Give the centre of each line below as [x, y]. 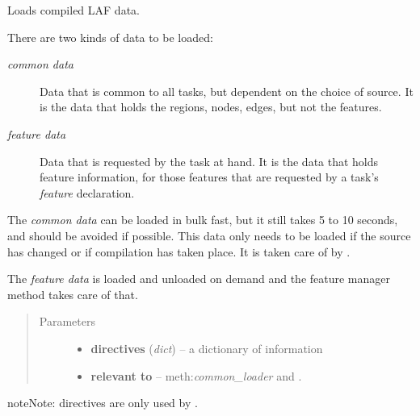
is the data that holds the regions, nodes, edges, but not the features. [211, 107]
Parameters [67, 321]
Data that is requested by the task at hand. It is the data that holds [209, 161]
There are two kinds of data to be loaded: [110, 37]
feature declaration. [87, 192]
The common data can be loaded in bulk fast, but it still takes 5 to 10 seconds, [203, 220]
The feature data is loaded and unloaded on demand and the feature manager [199, 279]
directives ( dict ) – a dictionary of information [207, 348]
